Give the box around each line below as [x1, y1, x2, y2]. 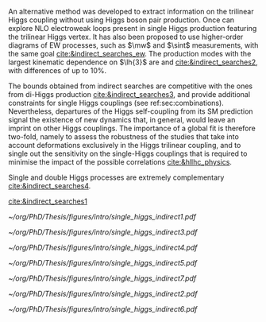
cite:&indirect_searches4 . [8, 181, 91, 190]
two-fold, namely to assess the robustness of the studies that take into [8, 132, 240, 142]
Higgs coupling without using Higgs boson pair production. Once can [8, 15, 235, 25]
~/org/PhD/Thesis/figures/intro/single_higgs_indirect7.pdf [8, 274, 197, 283]
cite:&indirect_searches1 [8, 196, 87, 206]
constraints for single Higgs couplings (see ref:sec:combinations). [8, 99, 224, 107]
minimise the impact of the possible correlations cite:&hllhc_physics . [8, 157, 233, 166]
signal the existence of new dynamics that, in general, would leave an [8, 115, 236, 124]
